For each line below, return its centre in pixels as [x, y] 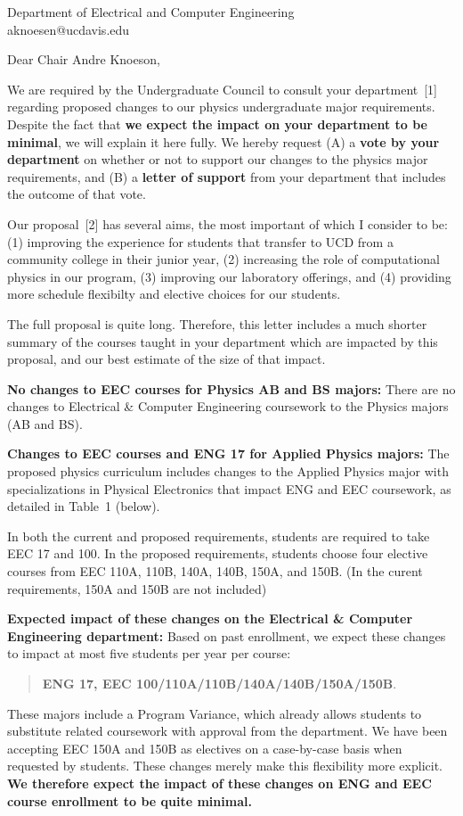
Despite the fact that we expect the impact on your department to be [217, 124]
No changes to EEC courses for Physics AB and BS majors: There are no [231, 388]
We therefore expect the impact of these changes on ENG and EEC [219, 783]
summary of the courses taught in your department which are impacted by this [223, 341]
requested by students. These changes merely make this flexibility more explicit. [225, 766]
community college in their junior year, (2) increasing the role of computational [224, 259]
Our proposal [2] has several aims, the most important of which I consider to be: [227, 223]
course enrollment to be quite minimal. [130, 800]
